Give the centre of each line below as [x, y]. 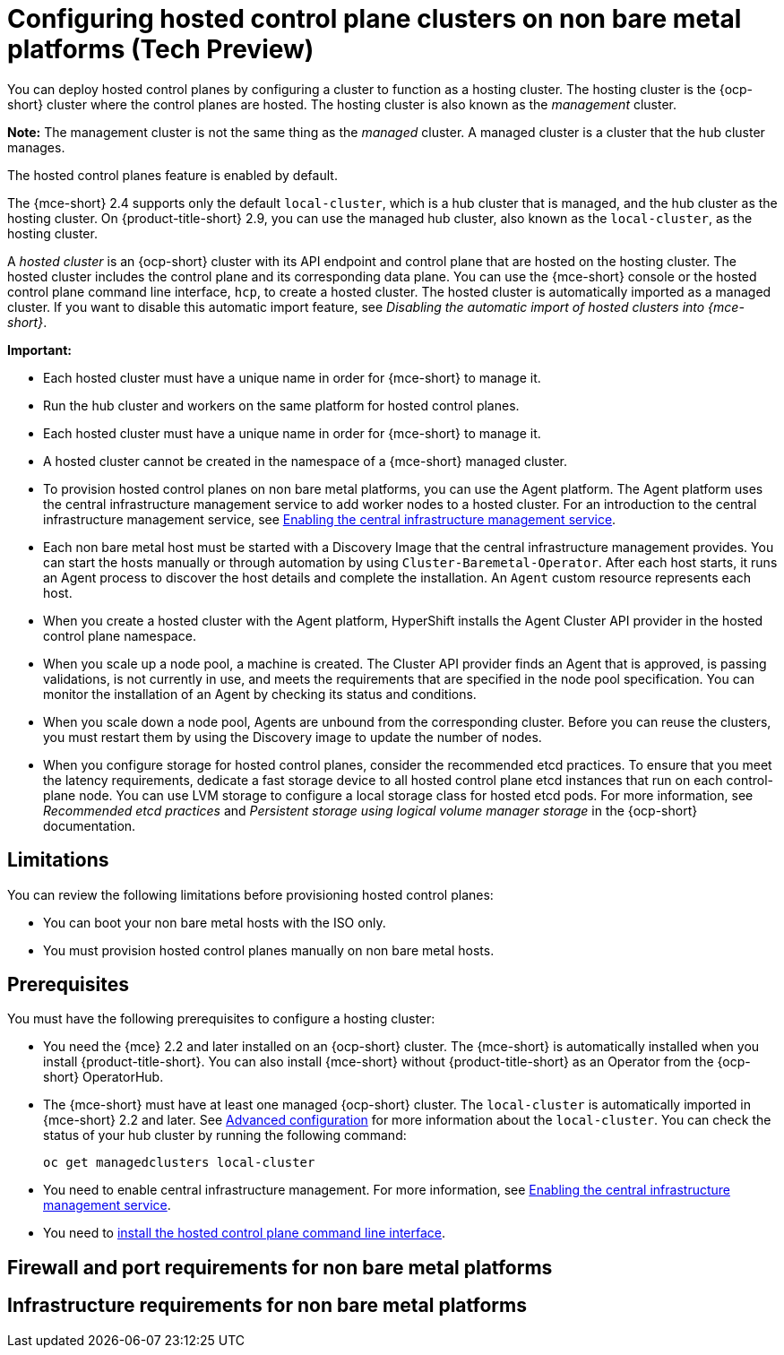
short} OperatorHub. [103, 1077]
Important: [39, 350]
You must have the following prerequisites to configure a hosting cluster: [221, 1019]
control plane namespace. [120, 635]
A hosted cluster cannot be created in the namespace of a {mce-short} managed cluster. [306, 461]
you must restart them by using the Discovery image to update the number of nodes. [293, 737]
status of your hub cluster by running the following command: [225, 1135]
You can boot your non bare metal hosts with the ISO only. [215, 922]
